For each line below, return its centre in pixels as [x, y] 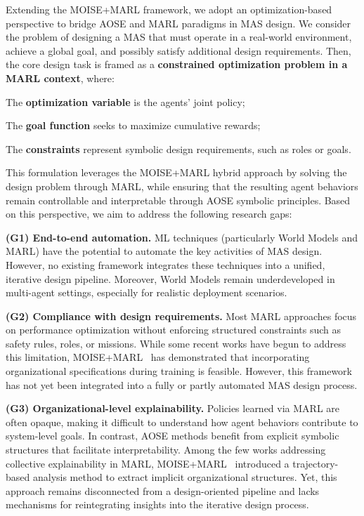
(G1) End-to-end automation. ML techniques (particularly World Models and [182, 237]
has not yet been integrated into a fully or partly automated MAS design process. [182, 384]
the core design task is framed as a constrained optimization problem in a [177, 64]
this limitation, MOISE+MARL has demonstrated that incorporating [158, 357]
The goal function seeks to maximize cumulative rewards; [133, 125]
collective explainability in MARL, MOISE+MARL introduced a [148, 463]
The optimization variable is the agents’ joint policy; [125, 101]
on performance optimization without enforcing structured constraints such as [174, 330]
